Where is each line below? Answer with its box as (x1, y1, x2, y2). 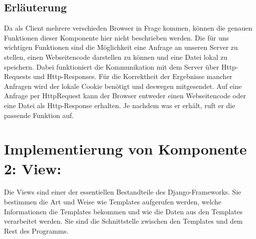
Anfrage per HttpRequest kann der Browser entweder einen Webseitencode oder (4, 90, 246, 101)
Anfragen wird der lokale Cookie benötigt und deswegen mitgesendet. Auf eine (4, 80, 242, 91)
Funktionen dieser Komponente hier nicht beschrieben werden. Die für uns (4, 32, 229, 42)
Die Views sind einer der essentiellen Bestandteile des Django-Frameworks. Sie (4, 187, 241, 197)
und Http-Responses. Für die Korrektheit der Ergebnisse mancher (33, 71, 233, 81)
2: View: (4, 158, 61, 178)
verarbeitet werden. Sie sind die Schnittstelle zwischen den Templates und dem (4, 216, 243, 226)
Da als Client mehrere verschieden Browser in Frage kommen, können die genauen (4, 23, 253, 33)
